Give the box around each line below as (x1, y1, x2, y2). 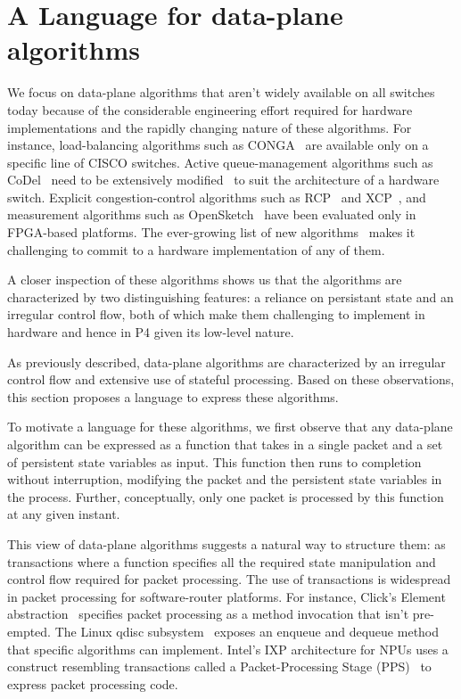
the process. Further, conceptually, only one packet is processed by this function (7, 487, 444, 506)
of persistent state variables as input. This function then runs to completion (7, 452, 422, 471)
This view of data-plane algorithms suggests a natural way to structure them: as (7, 534, 446, 553)
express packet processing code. (7, 674, 178, 693)
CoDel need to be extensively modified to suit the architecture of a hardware (7, 170, 440, 189)
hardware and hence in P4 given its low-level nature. (7, 323, 294, 341)
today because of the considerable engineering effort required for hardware (7, 100, 413, 119)
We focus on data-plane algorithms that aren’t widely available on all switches (7, 83, 435, 102)
